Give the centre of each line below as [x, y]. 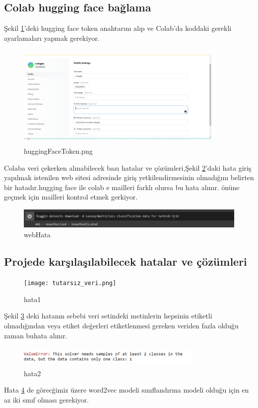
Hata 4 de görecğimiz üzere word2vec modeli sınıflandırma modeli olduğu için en [127, 390]
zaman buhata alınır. [36, 335]
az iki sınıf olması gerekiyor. [46, 399]
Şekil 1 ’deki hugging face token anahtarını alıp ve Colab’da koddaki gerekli [118, 28]
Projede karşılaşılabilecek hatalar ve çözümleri [126, 261]
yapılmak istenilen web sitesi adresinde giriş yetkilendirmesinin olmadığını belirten [129, 177]
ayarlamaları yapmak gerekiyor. [52, 38]
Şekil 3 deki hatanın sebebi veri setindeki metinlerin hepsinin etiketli [108, 316]
